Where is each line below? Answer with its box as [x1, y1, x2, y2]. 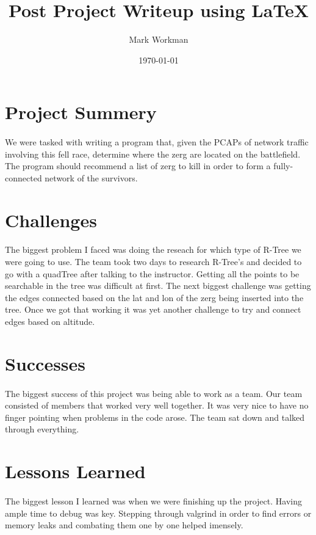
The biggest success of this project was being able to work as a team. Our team [5, 387, 303, 399]
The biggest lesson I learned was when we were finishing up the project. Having [5, 494, 302, 507]
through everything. [5, 423, 79, 435]
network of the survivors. [45, 171, 138, 184]
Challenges [5, 207, 97, 232]
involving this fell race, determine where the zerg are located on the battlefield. [5, 147, 301, 160]
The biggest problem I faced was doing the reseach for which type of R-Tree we [5, 243, 301, 256]
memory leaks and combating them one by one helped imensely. [5, 519, 243, 531]
